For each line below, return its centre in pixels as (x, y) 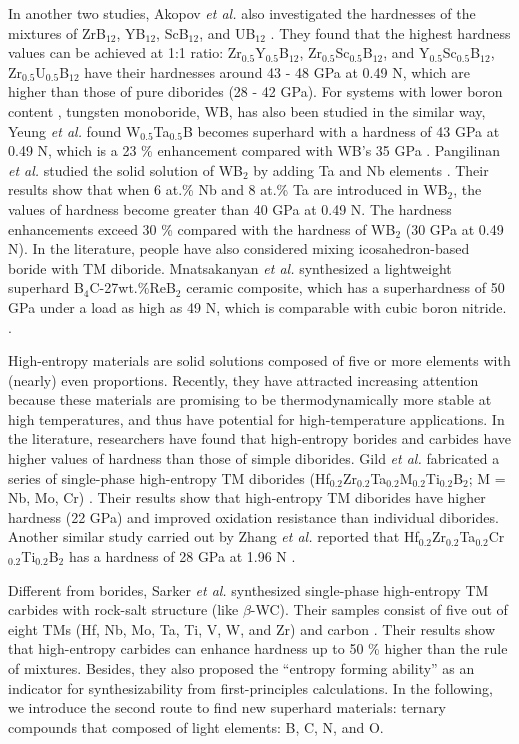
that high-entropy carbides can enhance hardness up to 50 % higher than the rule (258, 648)
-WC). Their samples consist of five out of (379, 609)
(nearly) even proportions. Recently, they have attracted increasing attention (243, 379)
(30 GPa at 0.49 (454, 228)
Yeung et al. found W (74, 130)
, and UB (227, 32)
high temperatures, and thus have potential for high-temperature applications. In (256, 418)
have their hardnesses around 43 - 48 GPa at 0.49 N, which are (277, 71)
